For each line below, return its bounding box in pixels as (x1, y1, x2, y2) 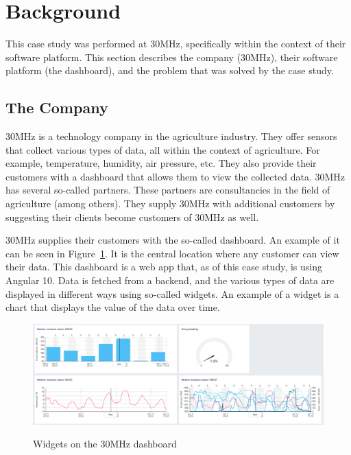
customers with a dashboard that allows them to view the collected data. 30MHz (5, 169, 346, 183)
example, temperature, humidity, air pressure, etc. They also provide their (5, 156, 317, 170)
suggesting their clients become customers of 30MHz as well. (5, 209, 259, 224)
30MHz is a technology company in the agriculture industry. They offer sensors (5, 129, 337, 143)
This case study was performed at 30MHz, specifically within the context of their (5, 36, 346, 51)
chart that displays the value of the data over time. (5, 300, 220, 314)
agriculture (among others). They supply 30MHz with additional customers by (5, 196, 335, 211)
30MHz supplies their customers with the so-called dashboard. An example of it (5, 233, 340, 247)
